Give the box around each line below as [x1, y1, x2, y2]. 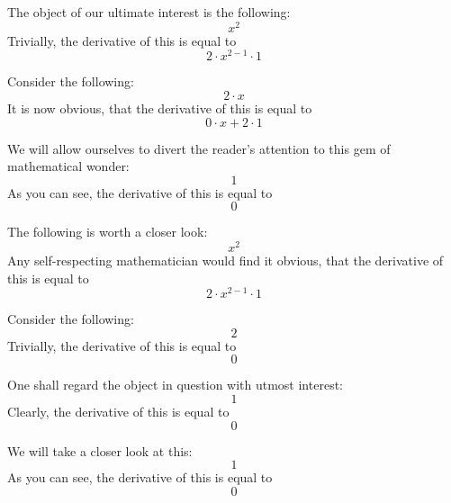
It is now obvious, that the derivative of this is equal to [7, 98, 312, 117]
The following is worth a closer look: [7, 222, 208, 241]
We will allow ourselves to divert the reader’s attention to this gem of [7, 139, 391, 157]
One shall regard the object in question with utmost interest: [7, 375, 343, 394]
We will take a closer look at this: [7, 441, 193, 460]
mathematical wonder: [7, 157, 130, 175]
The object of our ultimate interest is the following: [7, 3, 291, 21]
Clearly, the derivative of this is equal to [7, 402, 230, 421]
